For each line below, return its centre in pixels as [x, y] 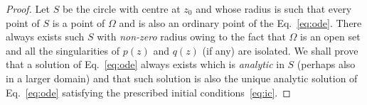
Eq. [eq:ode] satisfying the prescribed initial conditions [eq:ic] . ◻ [148, 92]
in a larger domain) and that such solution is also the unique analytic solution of [182, 78]
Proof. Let [28, 9]
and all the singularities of [63, 50]
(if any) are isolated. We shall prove [280, 50]
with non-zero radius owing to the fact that [191, 37]
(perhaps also [326, 64]
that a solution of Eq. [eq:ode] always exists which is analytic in [145, 64]
